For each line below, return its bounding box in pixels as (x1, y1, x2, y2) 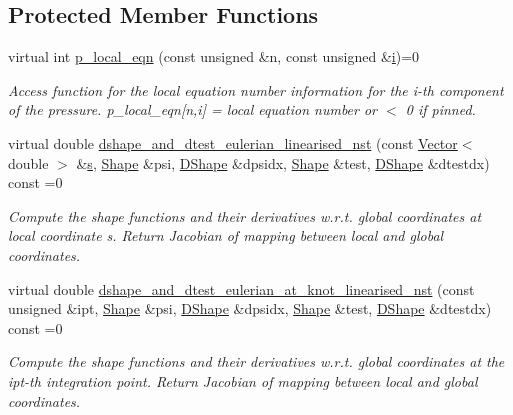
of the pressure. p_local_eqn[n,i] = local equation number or (8, 99, 378, 120)
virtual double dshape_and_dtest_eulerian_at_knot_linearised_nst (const (8, 278, 475, 299)
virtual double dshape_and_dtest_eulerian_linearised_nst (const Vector (8, 132, 458, 153)
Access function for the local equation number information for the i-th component (8, 79, 504, 100)
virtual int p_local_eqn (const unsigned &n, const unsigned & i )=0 (8, 46, 420, 67)
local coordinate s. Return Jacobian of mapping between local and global (8, 225, 444, 246)
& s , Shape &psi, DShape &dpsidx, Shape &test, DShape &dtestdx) (76, 152, 490, 173)
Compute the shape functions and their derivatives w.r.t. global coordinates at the (8, 351, 505, 372)
